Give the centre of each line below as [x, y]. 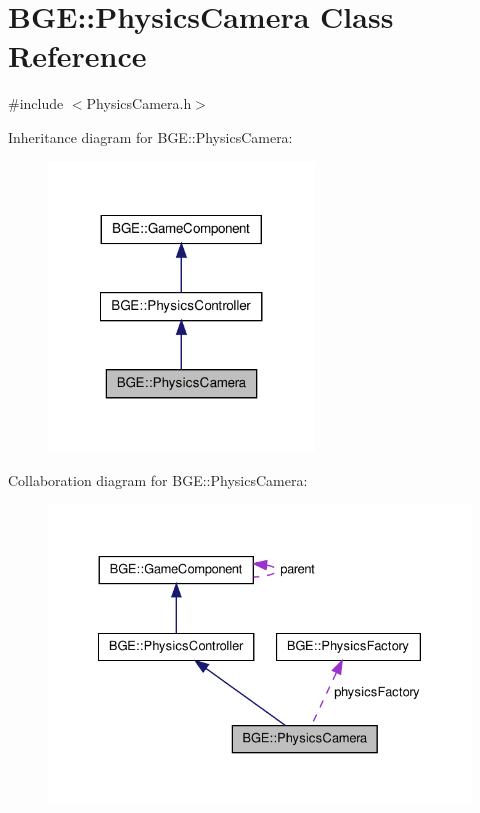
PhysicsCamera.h [139, 103]
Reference [77, 55]
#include [36, 103]
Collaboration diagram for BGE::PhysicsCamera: [158, 480]
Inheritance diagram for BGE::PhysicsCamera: [150, 136]
